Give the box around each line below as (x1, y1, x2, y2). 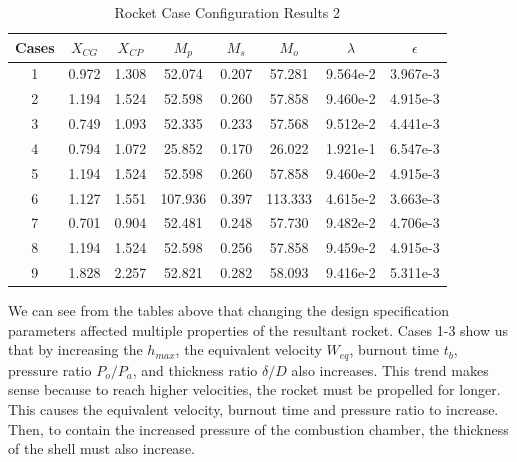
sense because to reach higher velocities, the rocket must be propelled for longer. (8, 379, 501, 400)
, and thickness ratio (132, 359, 258, 380)
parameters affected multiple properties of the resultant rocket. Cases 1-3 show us (8, 319, 509, 340)
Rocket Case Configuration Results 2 (114, 2, 341, 22)
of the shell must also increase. (8, 438, 195, 459)
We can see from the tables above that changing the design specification (8, 300, 449, 321)
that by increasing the (8, 339, 143, 360)
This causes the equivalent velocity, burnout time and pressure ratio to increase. (8, 398, 499, 419)
